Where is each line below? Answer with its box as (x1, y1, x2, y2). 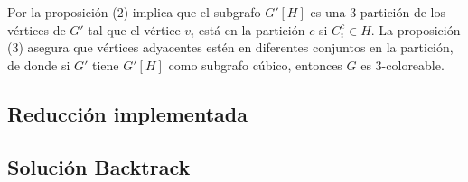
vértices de (7, 20, 66, 39)
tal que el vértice (88, 20, 181, 39)
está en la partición (198, 20, 305, 39)
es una (310, 3, 346, 21)
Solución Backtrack (7, 152, 191, 180)
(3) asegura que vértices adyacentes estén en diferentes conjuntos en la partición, (7, 38, 454, 57)
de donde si (7, 55, 70, 74)
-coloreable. (381, 55, 445, 74)
